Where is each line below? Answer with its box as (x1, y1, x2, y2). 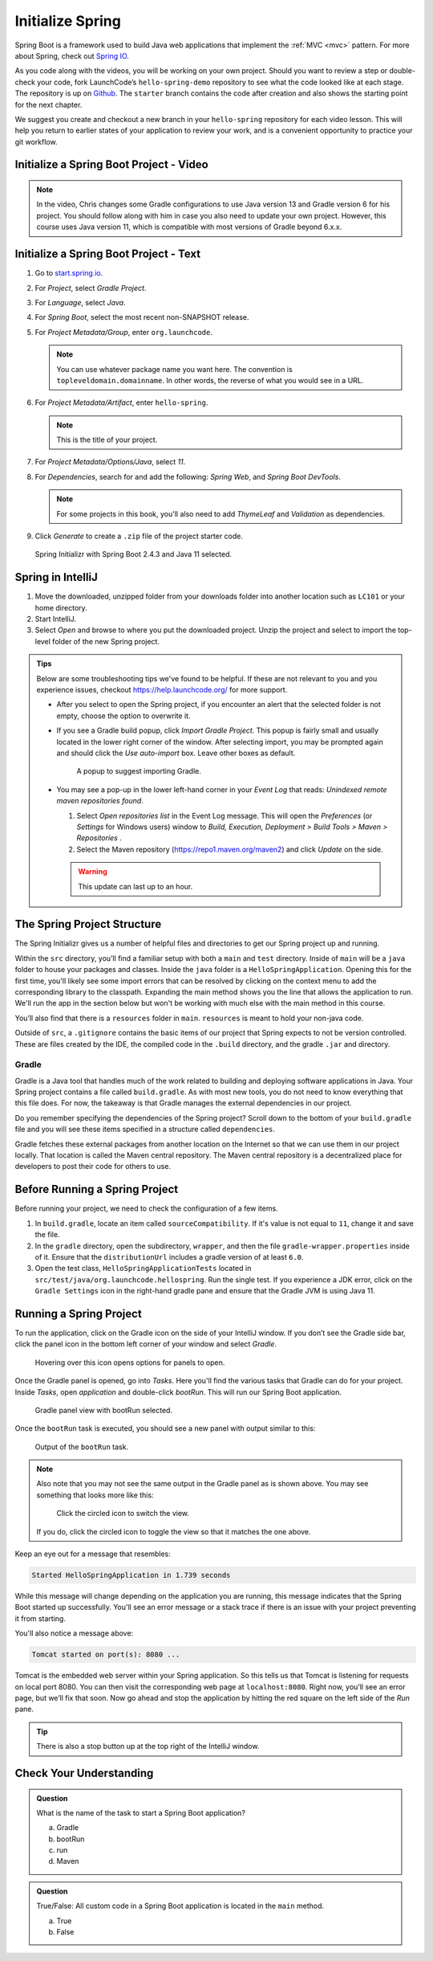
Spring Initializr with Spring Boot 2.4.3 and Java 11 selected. (34, 549, 233, 559)
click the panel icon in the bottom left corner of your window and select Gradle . (14, 1339, 277, 1349)
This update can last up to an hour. (78, 881, 193, 891)
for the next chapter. (14, 100, 83, 109)
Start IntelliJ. (34, 615, 76, 624)
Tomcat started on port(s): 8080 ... (31, 1650, 180, 1659)
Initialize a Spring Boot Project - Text (14, 247, 201, 261)
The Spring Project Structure (14, 917, 162, 931)
